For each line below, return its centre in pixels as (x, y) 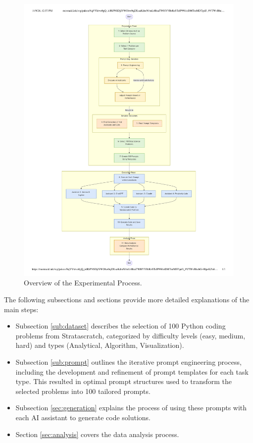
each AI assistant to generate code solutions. (83, 417)
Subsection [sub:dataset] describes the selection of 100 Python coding (121, 326)
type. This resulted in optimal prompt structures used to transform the (124, 381)
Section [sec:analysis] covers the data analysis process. (97, 434)
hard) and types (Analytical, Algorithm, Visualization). (100, 345)
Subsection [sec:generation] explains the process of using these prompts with (131, 408)
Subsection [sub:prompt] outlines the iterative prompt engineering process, (128, 362)
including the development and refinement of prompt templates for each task (132, 371)
